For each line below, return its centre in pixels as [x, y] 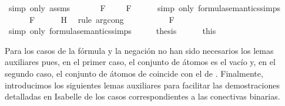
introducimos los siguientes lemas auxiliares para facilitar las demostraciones [142, 85]
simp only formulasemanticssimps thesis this [112, 31]
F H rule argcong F [102, 19]
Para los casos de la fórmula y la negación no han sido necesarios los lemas [139, 50]
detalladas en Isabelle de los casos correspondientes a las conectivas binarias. [142, 96]
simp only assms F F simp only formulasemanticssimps [144, 8]
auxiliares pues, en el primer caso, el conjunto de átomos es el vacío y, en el [140, 62]
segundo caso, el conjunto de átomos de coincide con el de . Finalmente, [134, 73]
